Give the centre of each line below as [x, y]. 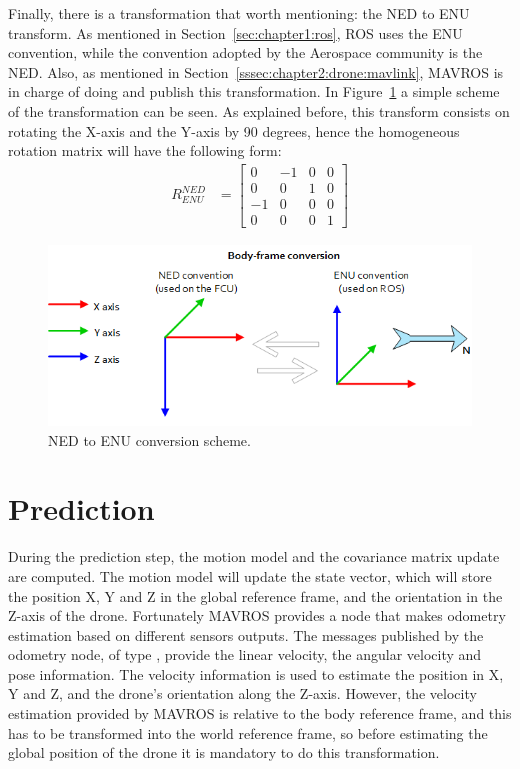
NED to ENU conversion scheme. [149, 439]
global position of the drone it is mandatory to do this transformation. [224, 752]
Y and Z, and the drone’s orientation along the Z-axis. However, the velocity [242, 693]
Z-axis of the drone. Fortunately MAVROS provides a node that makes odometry [257, 615]
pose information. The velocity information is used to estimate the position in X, [256, 673]
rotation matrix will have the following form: [145, 150]
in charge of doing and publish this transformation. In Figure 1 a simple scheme [254, 91]
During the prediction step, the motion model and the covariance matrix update [254, 556]
